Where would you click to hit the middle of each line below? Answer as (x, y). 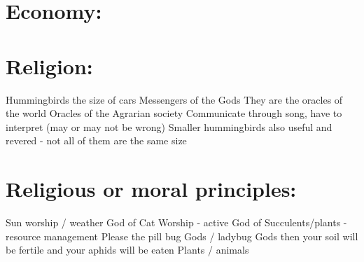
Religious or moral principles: (151, 189)
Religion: (49, 65)
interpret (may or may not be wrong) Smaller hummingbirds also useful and (169, 126)
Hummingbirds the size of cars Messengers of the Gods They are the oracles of (174, 99)
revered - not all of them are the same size (96, 140)
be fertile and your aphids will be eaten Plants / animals (127, 250)
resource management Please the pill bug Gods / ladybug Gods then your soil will (182, 236)
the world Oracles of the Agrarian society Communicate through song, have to (174, 113)
